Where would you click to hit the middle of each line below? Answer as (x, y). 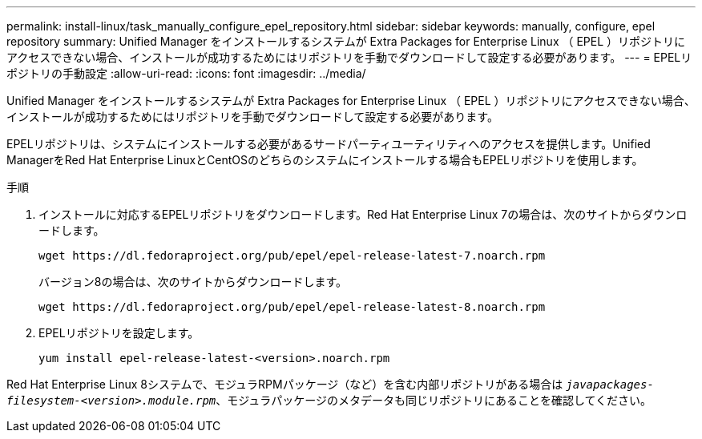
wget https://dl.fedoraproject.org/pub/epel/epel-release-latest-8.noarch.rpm (292, 307)
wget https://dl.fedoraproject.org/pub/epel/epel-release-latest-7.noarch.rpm (292, 256)
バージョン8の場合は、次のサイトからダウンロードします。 (193, 282)
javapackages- (610, 385)
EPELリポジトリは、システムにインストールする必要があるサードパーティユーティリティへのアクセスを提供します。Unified (329, 144)
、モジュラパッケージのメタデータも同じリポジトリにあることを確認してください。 (434, 400)
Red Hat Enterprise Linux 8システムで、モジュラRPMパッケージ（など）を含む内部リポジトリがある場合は (285, 384)
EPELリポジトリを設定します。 (119, 333)
